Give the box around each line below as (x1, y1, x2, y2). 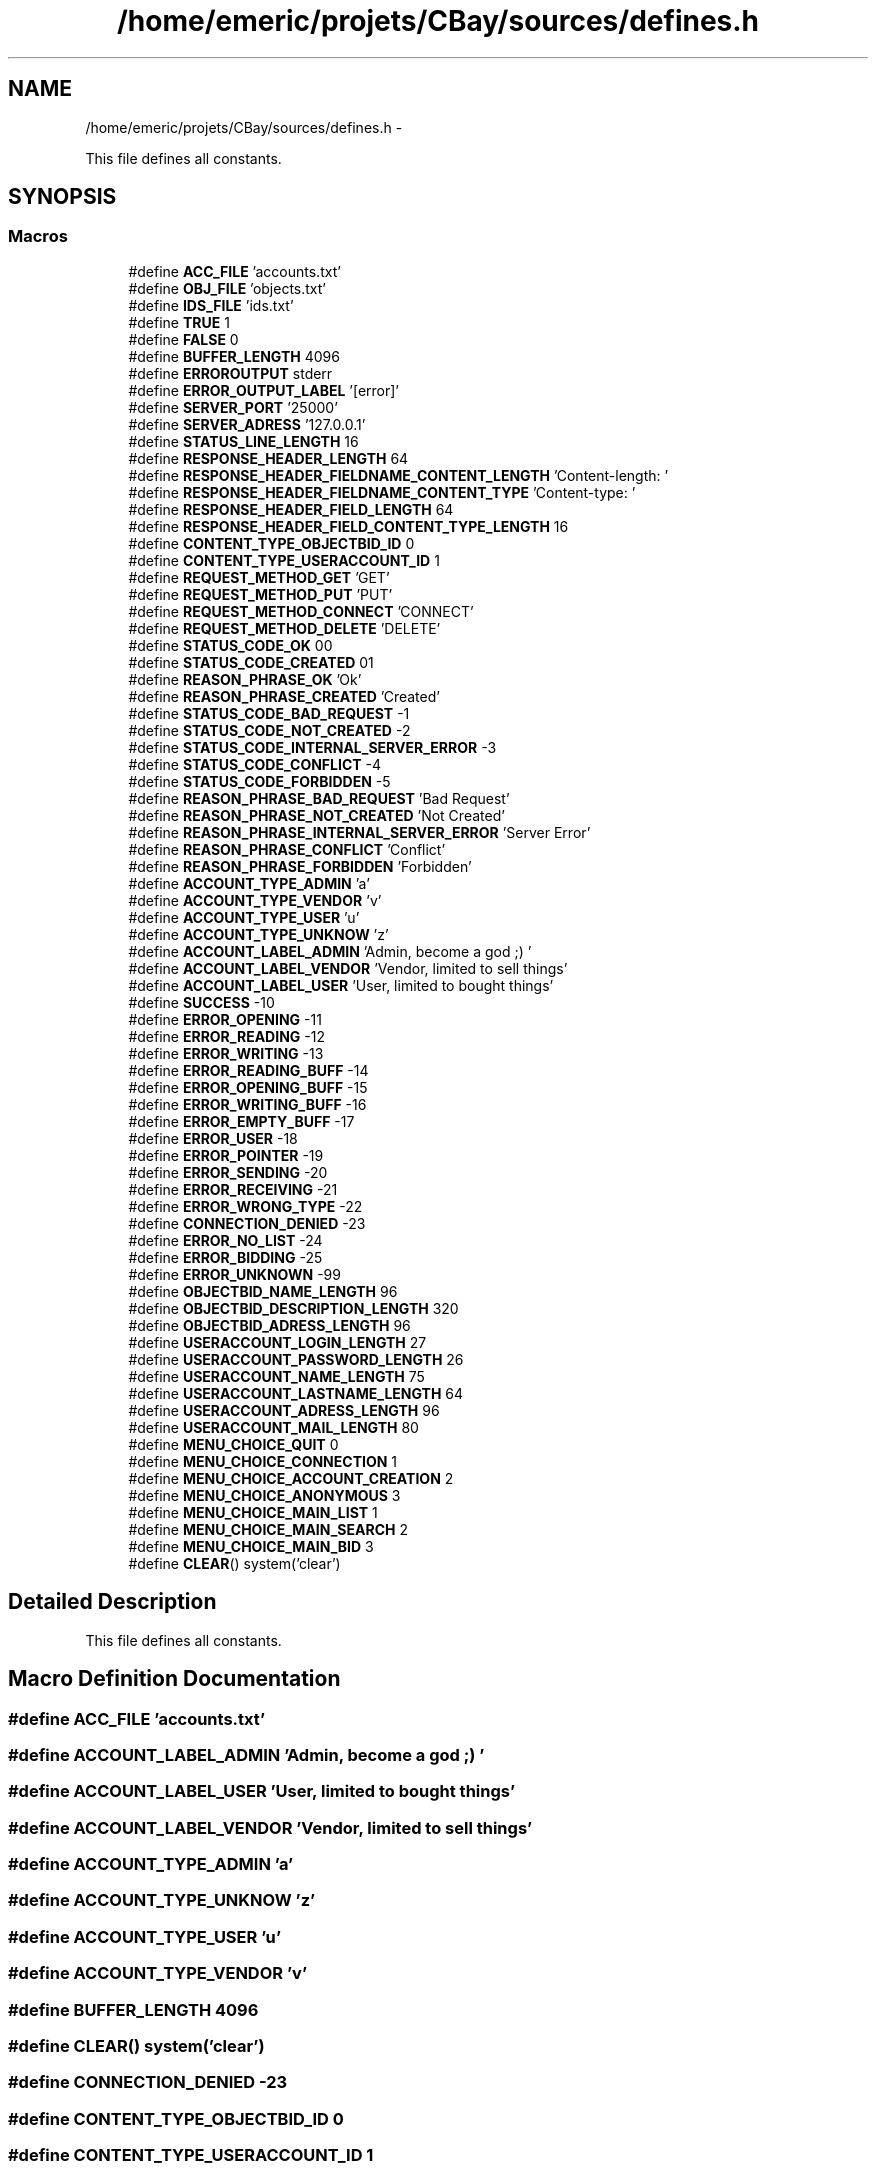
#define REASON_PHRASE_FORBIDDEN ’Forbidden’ (128, 857, 472, 875)
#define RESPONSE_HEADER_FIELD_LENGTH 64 (128, 500, 454, 518)
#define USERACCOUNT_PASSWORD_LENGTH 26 (128, 1350, 464, 1368)
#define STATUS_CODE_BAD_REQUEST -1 (128, 704, 410, 722)
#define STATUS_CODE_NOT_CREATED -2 (128, 721, 411, 739)
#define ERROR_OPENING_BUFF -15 (128, 1078, 368, 1096)
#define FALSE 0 (128, 330, 239, 348)
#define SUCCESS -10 (128, 993, 275, 1011)
